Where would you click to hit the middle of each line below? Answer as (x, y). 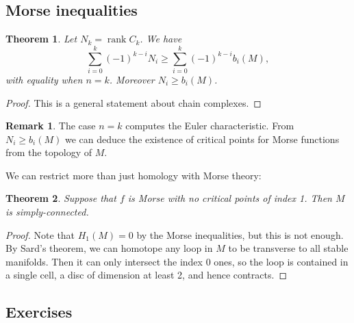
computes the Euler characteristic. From (210, 126)
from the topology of (49, 152)
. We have (161, 39)
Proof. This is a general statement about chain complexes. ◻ (134, 102)
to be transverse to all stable (288, 248)
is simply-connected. (47, 212)
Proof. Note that (40, 234)
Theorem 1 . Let (41, 39)
